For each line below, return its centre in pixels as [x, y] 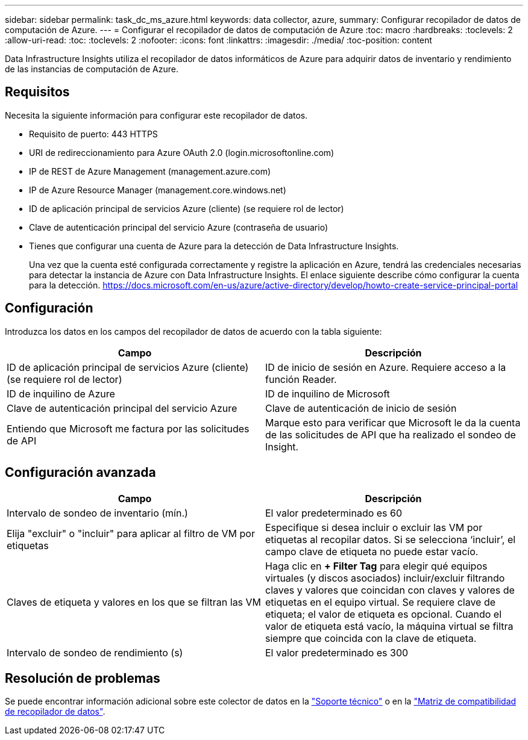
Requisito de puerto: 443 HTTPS [93, 134]
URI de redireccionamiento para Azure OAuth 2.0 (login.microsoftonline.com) [182, 152]
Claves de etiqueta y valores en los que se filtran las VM [134, 602]
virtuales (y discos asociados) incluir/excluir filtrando [385, 578]
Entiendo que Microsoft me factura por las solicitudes [128, 428]
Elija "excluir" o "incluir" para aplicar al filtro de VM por [131, 533]
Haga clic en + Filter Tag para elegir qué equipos [376, 566]
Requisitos [37, 92]
